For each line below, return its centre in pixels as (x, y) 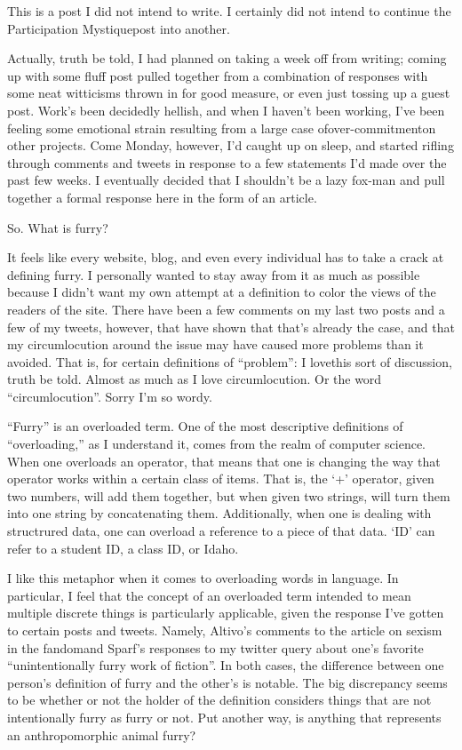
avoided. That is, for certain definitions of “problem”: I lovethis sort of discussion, (230, 361)
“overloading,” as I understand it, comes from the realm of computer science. (217, 444)
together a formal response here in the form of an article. (162, 197)
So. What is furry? (58, 227)
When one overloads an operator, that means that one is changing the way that (224, 461)
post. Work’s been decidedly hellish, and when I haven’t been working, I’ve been (226, 110)
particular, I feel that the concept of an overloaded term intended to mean (209, 595)
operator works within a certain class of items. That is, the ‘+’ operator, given (221, 479)
